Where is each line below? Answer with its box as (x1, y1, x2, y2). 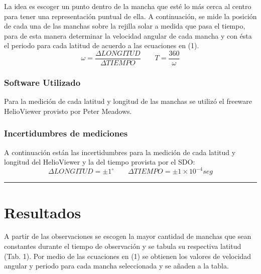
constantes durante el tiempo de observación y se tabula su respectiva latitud (4, 241, 241, 251)
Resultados (4, 202, 81, 222)
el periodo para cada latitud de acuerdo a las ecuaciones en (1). (4, 40, 199, 51)
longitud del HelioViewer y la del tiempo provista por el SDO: (4, 157, 195, 167)
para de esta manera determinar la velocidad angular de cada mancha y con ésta (4, 30, 252, 41)
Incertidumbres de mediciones (4, 127, 128, 140)
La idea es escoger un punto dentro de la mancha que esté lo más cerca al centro (4, 1, 251, 11)
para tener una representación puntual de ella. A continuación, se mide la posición (4, 11, 257, 21)
